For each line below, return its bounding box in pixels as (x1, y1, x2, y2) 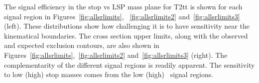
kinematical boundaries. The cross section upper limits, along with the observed (4, 30, 248, 41)
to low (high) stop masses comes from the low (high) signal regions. (4, 69, 214, 80)
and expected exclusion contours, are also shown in (4, 40, 159, 50)
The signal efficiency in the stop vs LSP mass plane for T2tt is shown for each (4, 1, 243, 11)
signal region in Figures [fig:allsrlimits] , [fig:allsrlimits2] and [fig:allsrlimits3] (4, 11, 240, 21)
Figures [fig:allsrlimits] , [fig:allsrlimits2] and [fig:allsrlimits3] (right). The (4, 49, 228, 60)
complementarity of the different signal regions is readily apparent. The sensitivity (4, 59, 255, 70)
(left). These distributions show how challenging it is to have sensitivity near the (4, 21, 250, 31)
